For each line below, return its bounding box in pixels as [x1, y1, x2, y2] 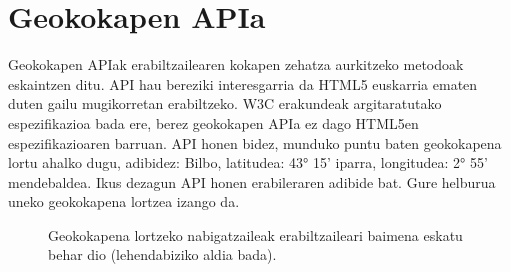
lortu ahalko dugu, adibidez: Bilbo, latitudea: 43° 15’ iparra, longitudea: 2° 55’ [8, 152, 488, 173]
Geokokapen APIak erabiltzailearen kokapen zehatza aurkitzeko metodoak [8, 54, 464, 75]
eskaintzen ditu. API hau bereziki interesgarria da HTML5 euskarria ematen [8, 73, 478, 94]
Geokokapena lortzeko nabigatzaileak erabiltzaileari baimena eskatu [48, 224, 463, 245]
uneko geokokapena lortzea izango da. [8, 191, 240, 212]
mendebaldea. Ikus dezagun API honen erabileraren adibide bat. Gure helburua [8, 171, 496, 192]
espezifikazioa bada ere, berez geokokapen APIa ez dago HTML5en [8, 112, 419, 133]
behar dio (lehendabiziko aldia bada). [48, 244, 277, 265]
